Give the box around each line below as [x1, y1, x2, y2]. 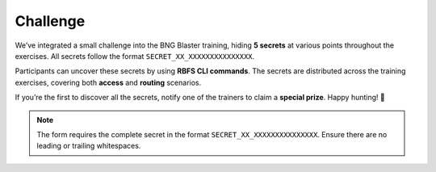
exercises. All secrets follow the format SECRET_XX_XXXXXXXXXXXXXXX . [15, 51, 255, 61]
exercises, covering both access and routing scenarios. [15, 78, 202, 87]
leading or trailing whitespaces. [36, 141, 141, 151]
